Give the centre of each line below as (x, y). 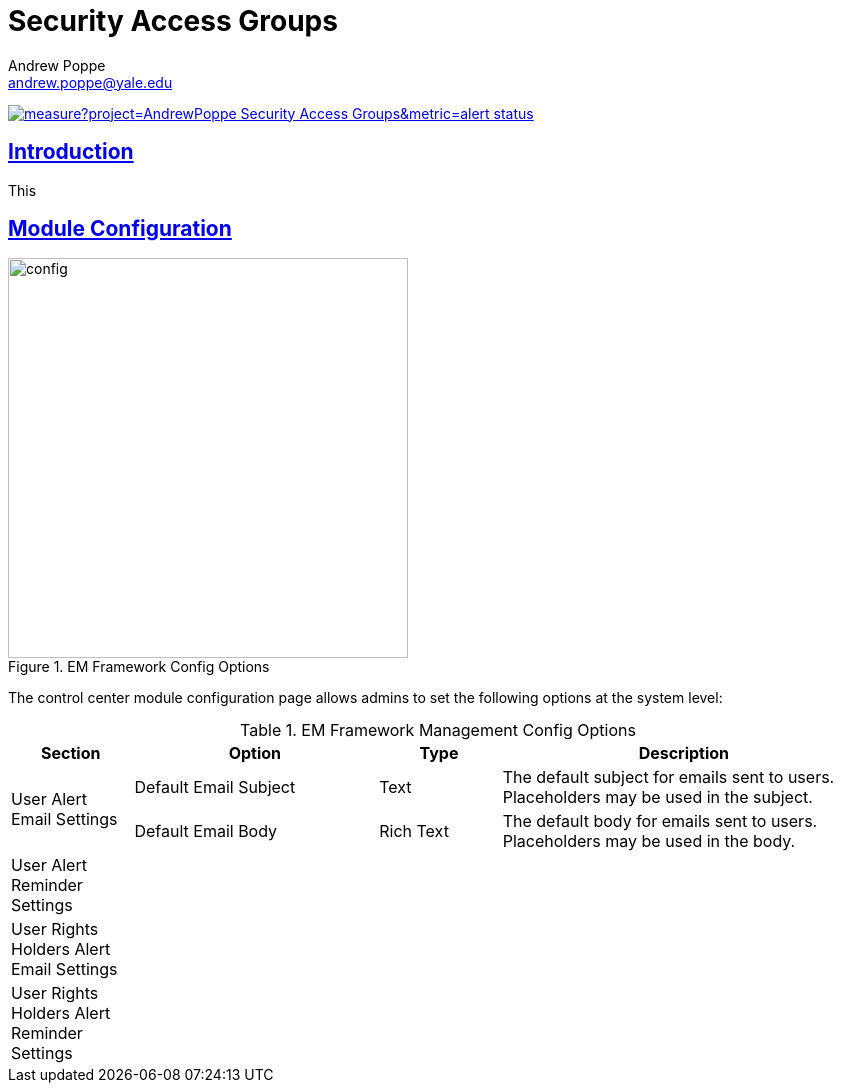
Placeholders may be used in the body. (649, 841)
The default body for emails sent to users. (660, 821)
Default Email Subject (215, 787)
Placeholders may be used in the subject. (657, 797)
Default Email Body (206, 831)
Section (71, 753)
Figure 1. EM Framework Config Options (139, 667)
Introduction (71, 152)
